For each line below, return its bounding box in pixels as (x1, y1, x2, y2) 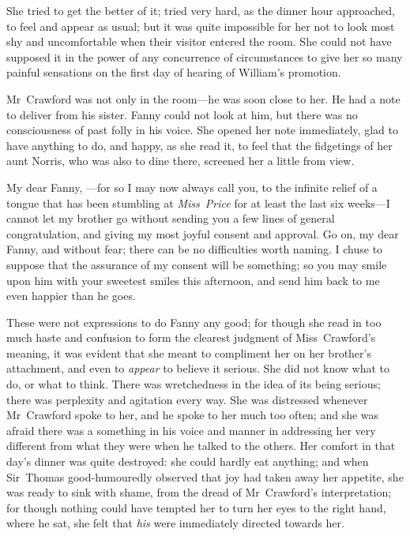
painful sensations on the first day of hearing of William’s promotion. (6, 64, 341, 81)
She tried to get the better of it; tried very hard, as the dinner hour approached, (6, 2, 395, 18)
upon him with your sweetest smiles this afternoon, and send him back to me (6, 272, 380, 288)
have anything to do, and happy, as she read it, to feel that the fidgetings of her (6, 137, 393, 153)
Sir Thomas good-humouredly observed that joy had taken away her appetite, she (6, 468, 404, 485)
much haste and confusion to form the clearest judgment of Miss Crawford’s (6, 329, 376, 346)
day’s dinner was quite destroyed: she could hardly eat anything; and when (6, 453, 369, 470)
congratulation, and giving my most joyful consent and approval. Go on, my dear (6, 225, 399, 242)
